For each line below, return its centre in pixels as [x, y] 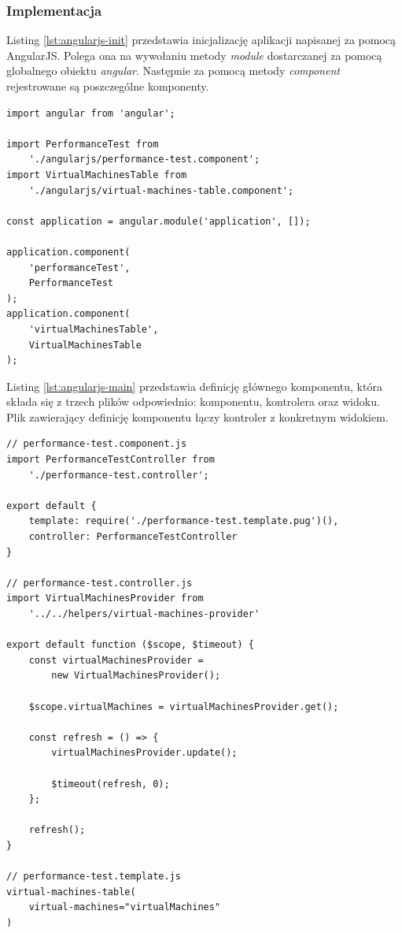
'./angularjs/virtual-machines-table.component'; [161, 190]
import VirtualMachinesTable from [97, 175]
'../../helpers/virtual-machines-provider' [144, 614]
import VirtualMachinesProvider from [105, 598]
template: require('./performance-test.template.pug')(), [184, 521]
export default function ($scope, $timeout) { [130, 645]
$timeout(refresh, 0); [111, 784]
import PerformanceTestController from [111, 460]
